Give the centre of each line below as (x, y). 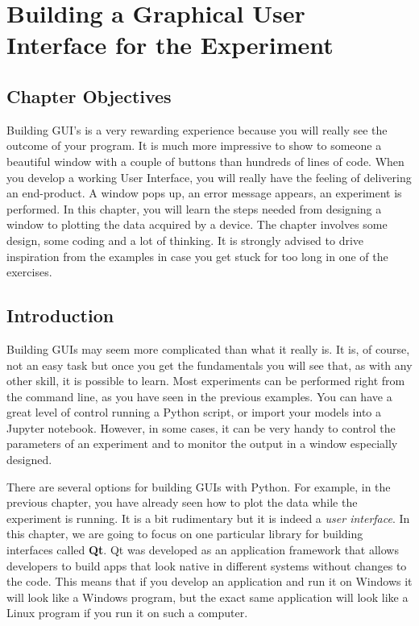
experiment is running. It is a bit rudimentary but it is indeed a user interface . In (208, 518)
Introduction (60, 315)
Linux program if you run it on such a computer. (127, 613)
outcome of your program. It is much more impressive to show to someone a (194, 145)
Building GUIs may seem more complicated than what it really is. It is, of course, (208, 348)
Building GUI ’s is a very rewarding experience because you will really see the (197, 129)
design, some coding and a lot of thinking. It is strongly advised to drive (185, 240)
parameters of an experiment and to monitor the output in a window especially (202, 444)
